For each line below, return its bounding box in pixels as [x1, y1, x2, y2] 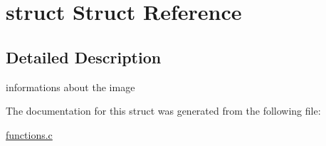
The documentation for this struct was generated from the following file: [6, 103, 321, 118]
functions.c [6, 127, 53, 142]
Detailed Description [6, 46, 162, 68]
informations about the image [6, 79, 135, 94]
